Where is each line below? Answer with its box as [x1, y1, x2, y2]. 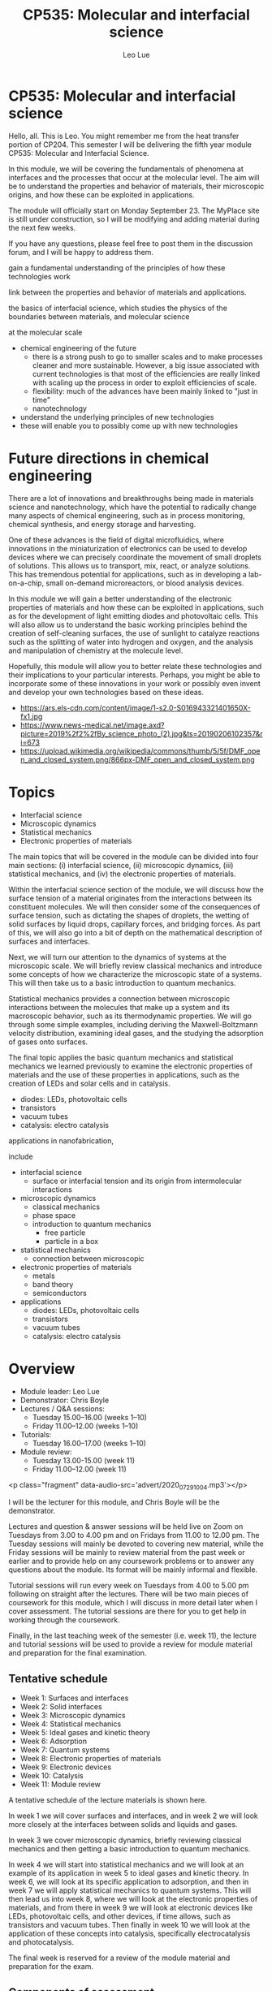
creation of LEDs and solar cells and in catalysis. [8, 1078, 171, 1088]
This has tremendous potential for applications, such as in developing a [8, 569, 247, 579]
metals [32, 1271, 55, 1281]
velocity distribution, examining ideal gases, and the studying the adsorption [8, 1028, 264, 1038]
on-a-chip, [8, 578, 45, 588]
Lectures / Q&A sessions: [19, 1403, 106, 1414]
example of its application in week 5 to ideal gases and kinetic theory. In [8, 1868, 249, 1878]
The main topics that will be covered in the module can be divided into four [8, 851, 259, 862]
